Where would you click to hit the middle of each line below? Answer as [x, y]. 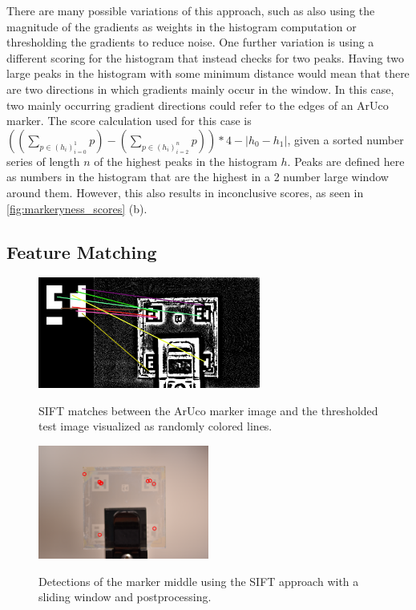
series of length [43, 161]
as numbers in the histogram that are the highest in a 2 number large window [198, 177]
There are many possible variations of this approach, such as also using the [191, 10]
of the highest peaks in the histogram [186, 161]
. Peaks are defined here [346, 161]
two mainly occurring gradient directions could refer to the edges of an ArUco [198, 105]
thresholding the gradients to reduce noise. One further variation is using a [190, 42]
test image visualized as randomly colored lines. [155, 426]
